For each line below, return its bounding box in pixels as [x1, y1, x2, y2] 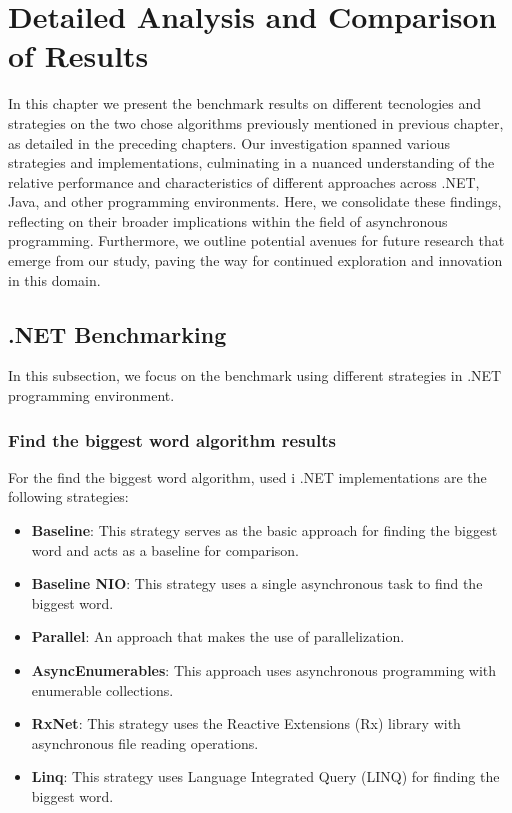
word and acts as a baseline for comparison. [31, 539, 299, 560]
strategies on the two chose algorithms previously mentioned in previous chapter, [8, 112, 504, 133]
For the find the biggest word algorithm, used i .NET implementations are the [8, 466, 487, 487]
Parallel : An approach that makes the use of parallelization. [31, 626, 405, 647]
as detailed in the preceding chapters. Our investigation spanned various [8, 132, 450, 153]
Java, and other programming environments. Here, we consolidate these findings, [8, 191, 502, 212]
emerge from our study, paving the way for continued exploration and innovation [8, 250, 503, 271]
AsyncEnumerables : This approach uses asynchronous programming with [31, 660, 497, 681]
